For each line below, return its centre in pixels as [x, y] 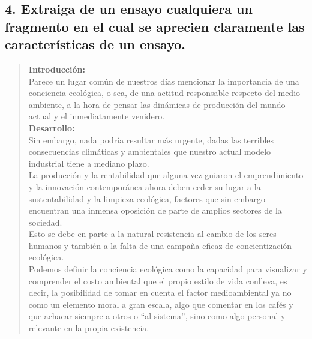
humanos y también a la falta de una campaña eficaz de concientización [160, 245]
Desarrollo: [52, 127]
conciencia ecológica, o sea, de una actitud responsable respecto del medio [164, 93]
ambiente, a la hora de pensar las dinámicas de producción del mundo [157, 104]
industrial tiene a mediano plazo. [89, 163]
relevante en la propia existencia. [89, 328]
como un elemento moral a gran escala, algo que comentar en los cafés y [161, 304]
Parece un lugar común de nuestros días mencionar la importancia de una [164, 81]
